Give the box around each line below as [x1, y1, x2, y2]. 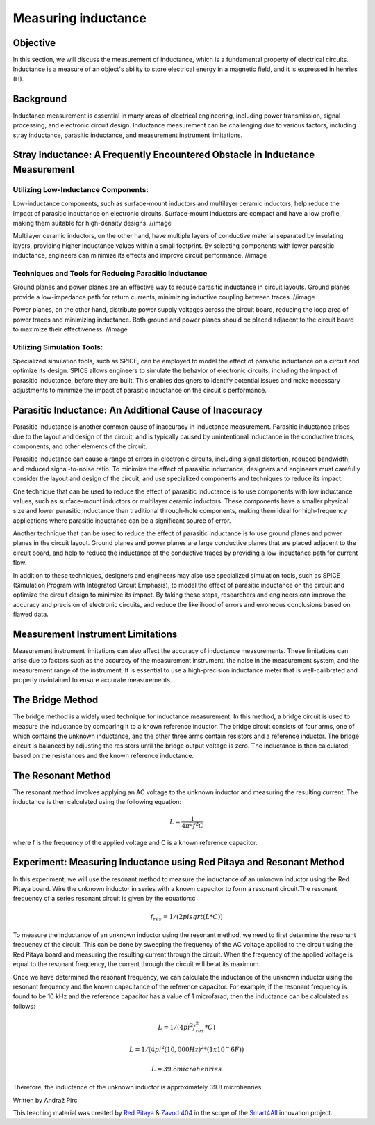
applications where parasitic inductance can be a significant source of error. [12, 516, 231, 525]
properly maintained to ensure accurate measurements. [12, 676, 172, 684]
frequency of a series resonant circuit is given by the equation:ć [12, 895, 196, 903]
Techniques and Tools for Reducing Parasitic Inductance [12, 269, 208, 278]
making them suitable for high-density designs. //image [12, 219, 172, 228]
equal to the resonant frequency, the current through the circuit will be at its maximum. [12, 960, 260, 968]
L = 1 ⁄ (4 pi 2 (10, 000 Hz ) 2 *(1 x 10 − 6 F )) [129, 1044, 244, 1054]
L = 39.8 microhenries [151, 1065, 222, 1073]
